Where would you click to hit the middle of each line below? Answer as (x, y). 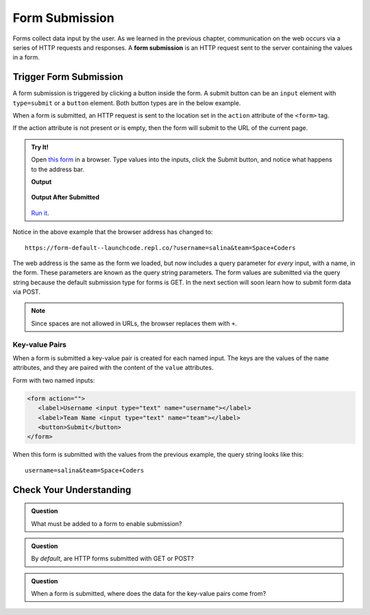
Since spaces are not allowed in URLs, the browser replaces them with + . (134, 323)
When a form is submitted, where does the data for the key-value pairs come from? (149, 594)
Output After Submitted (65, 197)
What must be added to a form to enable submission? (107, 523)
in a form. (26, 58)
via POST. (27, 292)
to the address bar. (58, 169)
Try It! (40, 147)
